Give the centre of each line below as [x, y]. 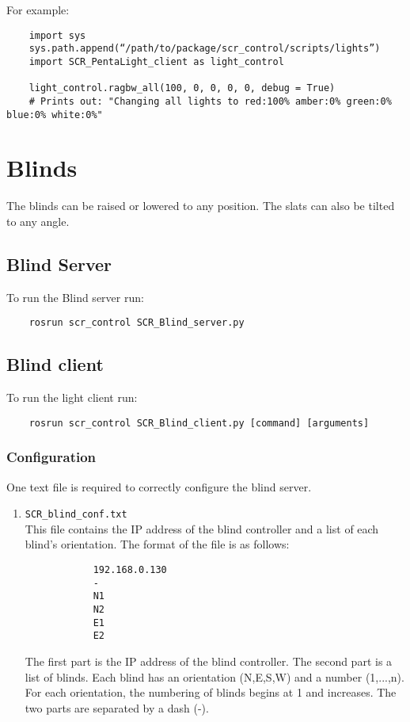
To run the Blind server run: [75, 297]
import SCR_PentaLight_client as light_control [156, 61]
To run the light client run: [72, 397]
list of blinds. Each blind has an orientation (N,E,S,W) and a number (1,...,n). [214, 676]
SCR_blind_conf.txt [76, 515]
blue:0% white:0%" [55, 115]
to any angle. [38, 221]
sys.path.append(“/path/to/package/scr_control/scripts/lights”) [205, 49]
